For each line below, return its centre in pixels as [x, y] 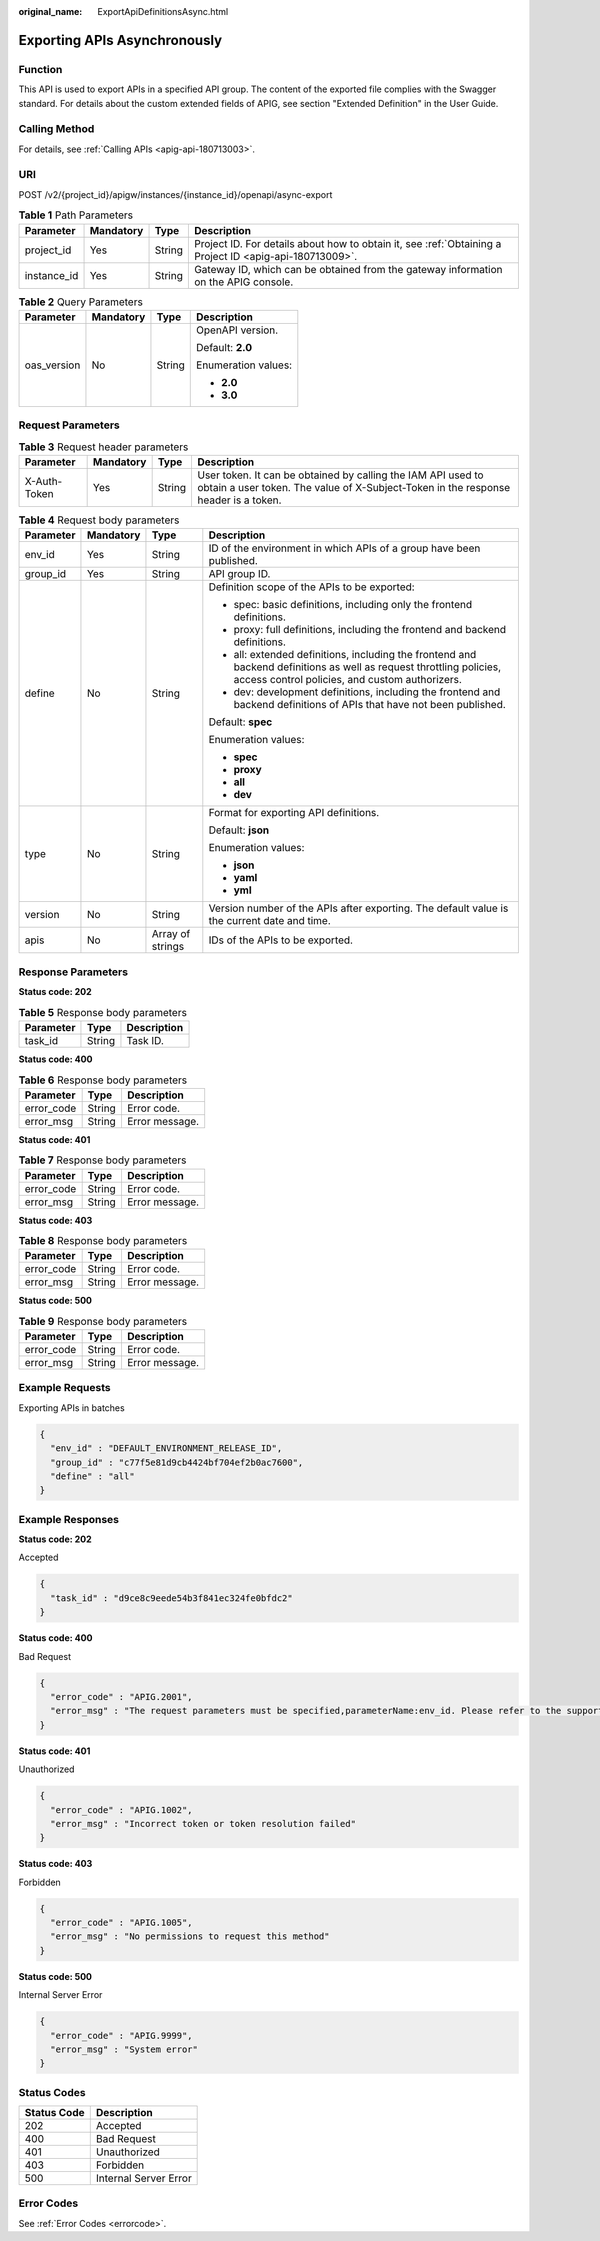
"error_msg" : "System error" [124, 2049]
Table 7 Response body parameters [102, 1160]
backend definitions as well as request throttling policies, [367, 667]
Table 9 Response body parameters [103, 1321]
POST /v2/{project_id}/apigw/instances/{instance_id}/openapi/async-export [175, 194]
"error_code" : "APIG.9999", [122, 2035]
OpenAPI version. [237, 330]
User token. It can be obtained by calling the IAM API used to [340, 475]
